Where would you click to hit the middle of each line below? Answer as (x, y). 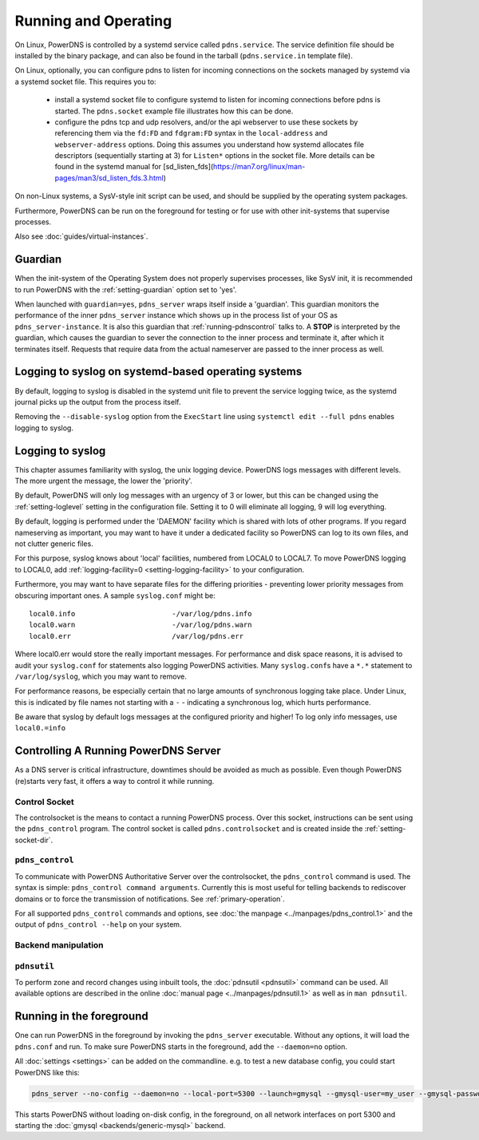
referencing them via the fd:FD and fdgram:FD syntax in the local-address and (191, 133)
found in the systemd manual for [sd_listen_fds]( (134, 167)
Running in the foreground (81, 1017)
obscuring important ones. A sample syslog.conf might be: (115, 596)
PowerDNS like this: (47, 1072)
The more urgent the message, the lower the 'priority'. (104, 481)
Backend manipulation (59, 945)
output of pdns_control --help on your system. (98, 924)
